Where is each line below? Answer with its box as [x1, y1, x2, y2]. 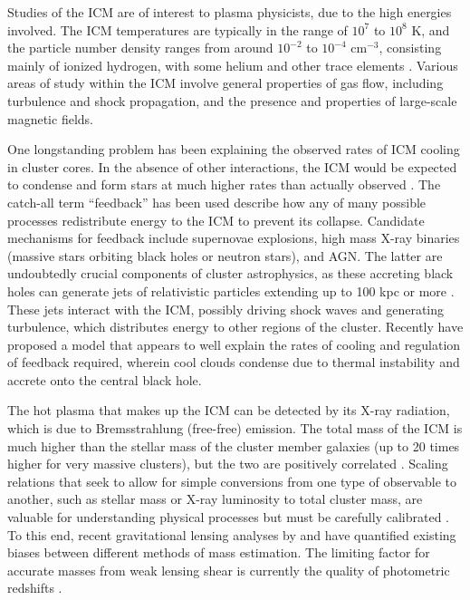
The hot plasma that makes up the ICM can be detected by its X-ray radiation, [7, 401, 450, 420]
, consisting [379, 38, 442, 57]
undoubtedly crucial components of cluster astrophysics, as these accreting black [7, 264, 454, 283]
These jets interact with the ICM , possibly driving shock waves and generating [7, 299, 445, 318]
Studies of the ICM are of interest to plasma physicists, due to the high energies [7, 3, 452, 21]
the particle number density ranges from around [7, 38, 273, 57]
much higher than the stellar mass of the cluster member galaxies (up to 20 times [7, 436, 460, 455]
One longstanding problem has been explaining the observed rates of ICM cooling [7, 140, 460, 159]
